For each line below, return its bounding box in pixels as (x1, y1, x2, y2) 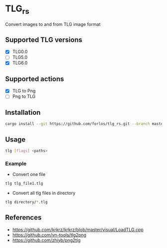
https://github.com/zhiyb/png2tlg (12, 237, 81, 243)
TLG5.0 (12, 54, 28, 60)
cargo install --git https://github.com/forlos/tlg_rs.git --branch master (5, 121, 166, 127)
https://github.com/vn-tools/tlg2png (12, 232, 86, 238)
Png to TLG (12, 93, 36, 99)
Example (5, 160, 27, 167)
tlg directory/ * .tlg (5, 200, 48, 205)
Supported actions (5, 75, 64, 83)
